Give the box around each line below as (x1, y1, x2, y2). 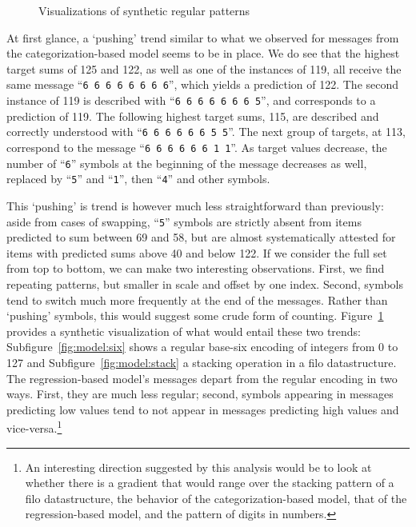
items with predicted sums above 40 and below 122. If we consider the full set (6, 244, 387, 261)
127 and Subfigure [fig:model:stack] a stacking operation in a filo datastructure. (6, 353, 397, 370)
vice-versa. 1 (6, 417, 62, 436)
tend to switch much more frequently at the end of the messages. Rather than (6, 291, 388, 308)
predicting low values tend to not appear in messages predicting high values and (6, 401, 399, 417)
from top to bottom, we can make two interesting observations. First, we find (6, 260, 385, 277)
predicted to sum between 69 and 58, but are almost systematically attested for (6, 229, 396, 246)
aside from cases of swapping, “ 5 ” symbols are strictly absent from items (6, 213, 362, 230)
